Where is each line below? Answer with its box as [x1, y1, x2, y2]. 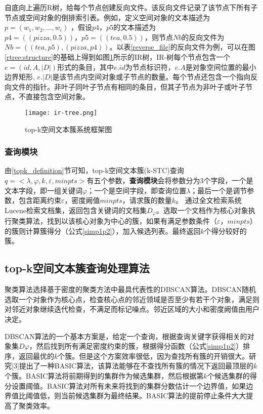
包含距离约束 [18, 195, 61, 205]
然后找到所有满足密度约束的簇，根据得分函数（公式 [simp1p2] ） [36, 341, 243, 351]
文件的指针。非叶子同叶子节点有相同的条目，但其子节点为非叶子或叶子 [11, 81, 245, 92]
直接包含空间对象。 [25, 91, 90, 102]
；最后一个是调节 [190, 185, 247, 195]
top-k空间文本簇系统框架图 [25, 123, 112, 134]
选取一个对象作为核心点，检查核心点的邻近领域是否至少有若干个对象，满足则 [5, 294, 259, 304]
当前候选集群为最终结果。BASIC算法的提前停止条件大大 [61, 390, 246, 401]
